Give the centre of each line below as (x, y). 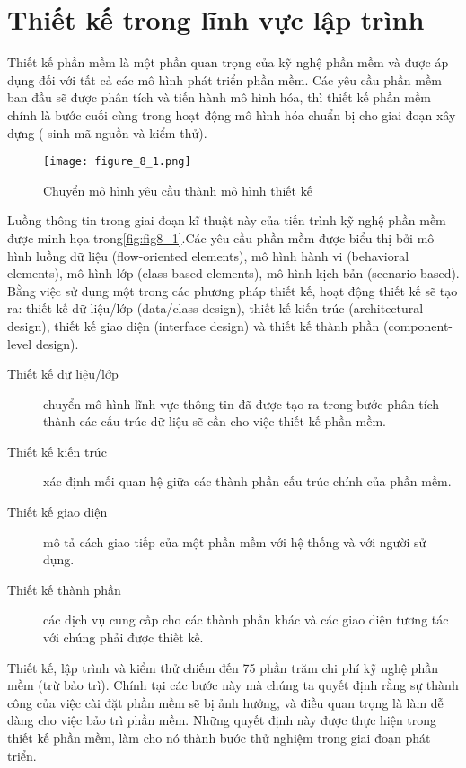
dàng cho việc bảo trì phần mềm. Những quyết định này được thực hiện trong (222, 720)
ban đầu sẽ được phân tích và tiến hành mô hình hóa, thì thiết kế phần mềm (219, 97)
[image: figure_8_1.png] (117, 162)
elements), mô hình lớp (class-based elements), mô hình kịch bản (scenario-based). (233, 273)
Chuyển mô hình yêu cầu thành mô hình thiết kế (178, 190)
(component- (418, 325)
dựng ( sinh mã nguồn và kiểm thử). (107, 132)
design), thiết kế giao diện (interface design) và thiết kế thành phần (193, 325)
